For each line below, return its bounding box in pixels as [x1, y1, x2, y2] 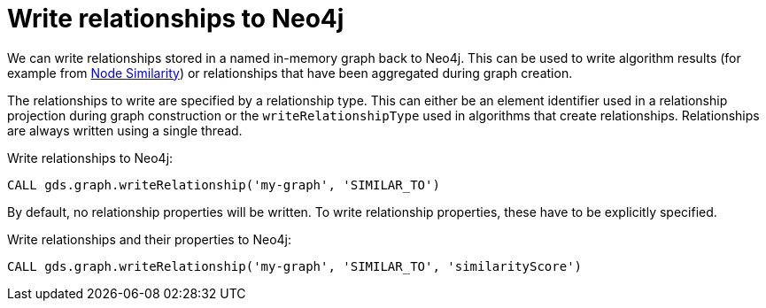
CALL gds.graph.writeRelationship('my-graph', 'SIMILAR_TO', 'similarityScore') [7, 258, 583, 273]
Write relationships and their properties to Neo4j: [7, 231, 292, 247]
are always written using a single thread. [7, 122, 243, 138]
